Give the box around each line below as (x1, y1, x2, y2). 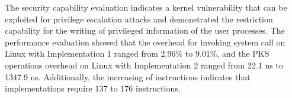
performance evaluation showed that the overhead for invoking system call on (5, 35, 285, 48)
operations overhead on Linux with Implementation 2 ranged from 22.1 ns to (5, 58, 283, 71)
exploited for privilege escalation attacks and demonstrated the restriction (5, 12, 273, 25)
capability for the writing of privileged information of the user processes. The (5, 24, 285, 37)
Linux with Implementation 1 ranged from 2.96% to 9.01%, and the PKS (5, 47, 269, 60)
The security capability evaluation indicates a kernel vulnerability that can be (5, 1, 287, 13)
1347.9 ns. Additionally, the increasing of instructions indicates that (5, 70, 251, 83)
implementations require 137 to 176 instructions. (5, 82, 181, 94)
